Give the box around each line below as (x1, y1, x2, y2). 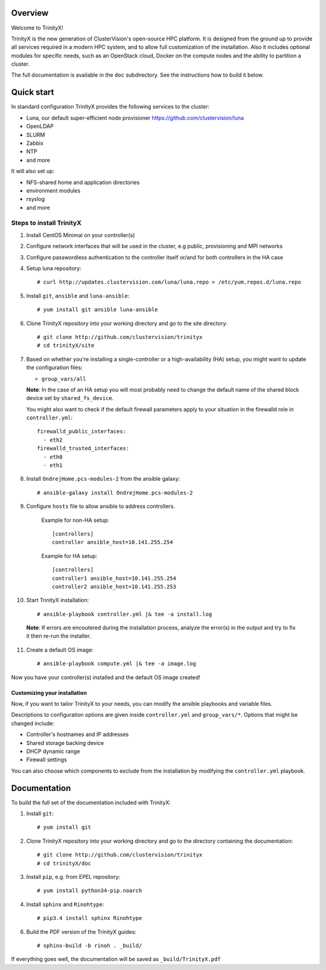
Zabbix (26, 139, 43, 147)
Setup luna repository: (26, 264, 81, 271)
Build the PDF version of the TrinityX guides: (26, 928, 137, 935)
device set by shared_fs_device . (26, 395, 114, 402)
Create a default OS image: (26, 646, 94, 653)
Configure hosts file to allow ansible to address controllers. (26, 502, 175, 510)
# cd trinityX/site (37, 342, 95, 349)
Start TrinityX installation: (26, 597, 89, 604)
